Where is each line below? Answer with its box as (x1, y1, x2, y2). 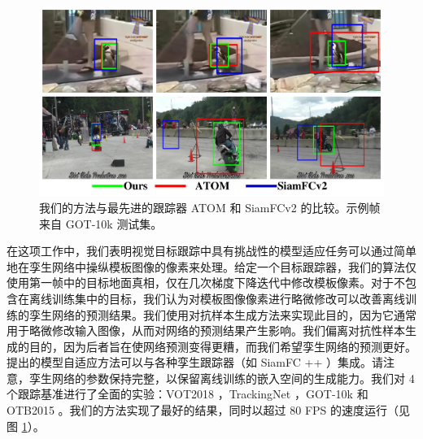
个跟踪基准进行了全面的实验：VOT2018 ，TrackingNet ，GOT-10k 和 (7, 385, 368, 402)
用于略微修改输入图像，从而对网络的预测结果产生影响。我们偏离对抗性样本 (7, 322, 405, 339)
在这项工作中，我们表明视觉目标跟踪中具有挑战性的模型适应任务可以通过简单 (7, 242, 416, 259)
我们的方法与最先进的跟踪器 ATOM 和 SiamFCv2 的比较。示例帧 (39, 198, 381, 215)
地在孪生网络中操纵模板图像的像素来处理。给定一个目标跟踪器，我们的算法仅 (7, 258, 416, 275)
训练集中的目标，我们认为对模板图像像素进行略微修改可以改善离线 (51, 289, 405, 306)
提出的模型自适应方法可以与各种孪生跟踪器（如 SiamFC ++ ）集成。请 (7, 354, 383, 371)
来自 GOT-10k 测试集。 (39, 215, 163, 232)
